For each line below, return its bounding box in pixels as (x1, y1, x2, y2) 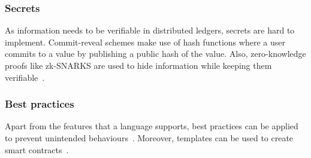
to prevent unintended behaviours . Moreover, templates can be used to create (5, 132, 294, 144)
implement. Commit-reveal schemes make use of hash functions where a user (5, 35, 285, 48)
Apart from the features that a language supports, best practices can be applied (5, 120, 298, 132)
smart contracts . (5, 143, 69, 156)
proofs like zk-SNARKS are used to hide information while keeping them (5, 59, 272, 71)
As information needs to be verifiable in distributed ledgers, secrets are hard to (5, 24, 295, 37)
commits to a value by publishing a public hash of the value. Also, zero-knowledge (5, 47, 306, 60)
